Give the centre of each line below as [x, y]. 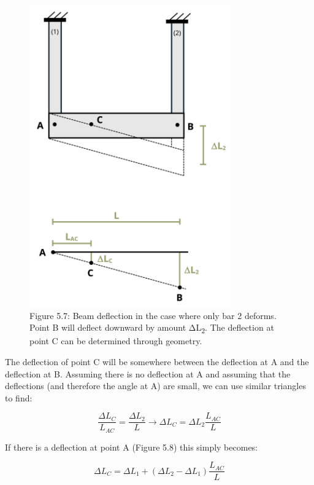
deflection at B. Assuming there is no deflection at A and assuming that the [148, 373]
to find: [19, 397]
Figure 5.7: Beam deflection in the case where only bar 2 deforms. [153, 315]
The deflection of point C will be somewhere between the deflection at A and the [157, 361]
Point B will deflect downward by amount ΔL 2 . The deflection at [152, 328]
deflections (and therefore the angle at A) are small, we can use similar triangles [155, 386]
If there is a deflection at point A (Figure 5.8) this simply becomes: [132, 447]
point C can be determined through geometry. [116, 341]
